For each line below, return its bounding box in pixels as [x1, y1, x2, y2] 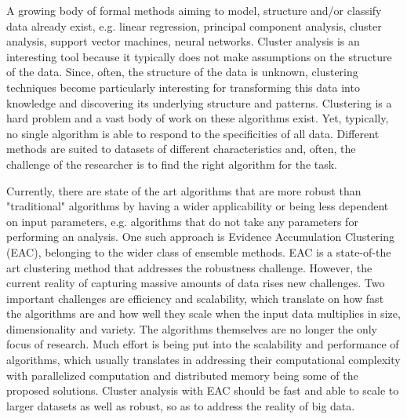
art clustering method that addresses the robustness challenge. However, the [6, 259, 372, 275]
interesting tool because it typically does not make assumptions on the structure [6, 48, 392, 64]
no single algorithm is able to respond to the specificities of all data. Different [6, 125, 380, 141]
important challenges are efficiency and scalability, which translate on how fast [6, 290, 384, 306]
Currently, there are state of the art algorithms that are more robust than [6, 182, 362, 199]
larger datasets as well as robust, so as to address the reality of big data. [6, 397, 355, 414]
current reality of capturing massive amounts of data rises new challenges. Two [6, 275, 385, 291]
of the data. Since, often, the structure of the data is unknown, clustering [6, 64, 358, 80]
